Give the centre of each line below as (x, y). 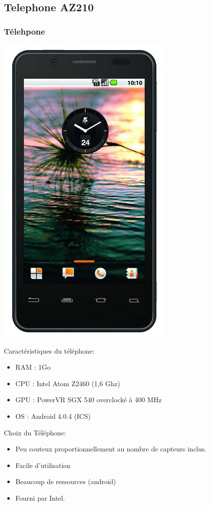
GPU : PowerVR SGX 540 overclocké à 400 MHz (88, 400)
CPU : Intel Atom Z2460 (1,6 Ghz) (68, 383)
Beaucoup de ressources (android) (66, 481)
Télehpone (25, 31)
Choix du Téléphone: (35, 432)
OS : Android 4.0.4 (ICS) (53, 416)
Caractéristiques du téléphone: (49, 350)
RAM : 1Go (33, 367)
